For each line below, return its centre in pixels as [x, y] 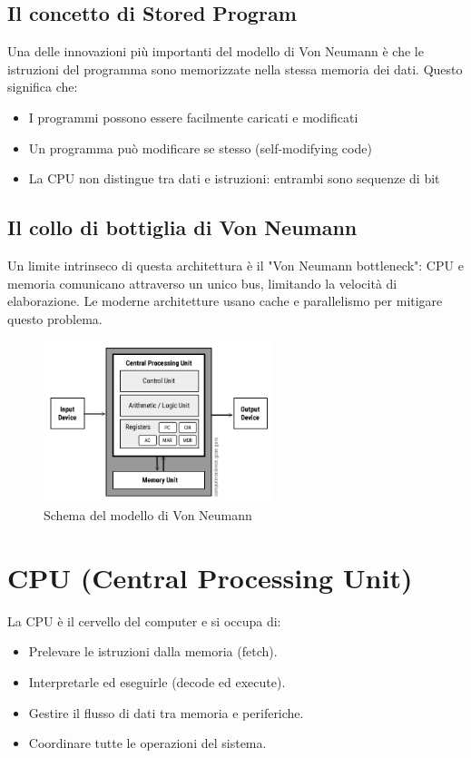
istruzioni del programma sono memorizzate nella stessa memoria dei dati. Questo [235, 69]
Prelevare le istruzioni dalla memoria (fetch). [153, 651]
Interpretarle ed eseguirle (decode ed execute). [157, 681]
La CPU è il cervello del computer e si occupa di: [144, 620]
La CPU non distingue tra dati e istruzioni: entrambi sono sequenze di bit [234, 178]
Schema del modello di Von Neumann [148, 515]
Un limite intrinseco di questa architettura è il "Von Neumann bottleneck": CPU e [235, 265]
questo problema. [55, 318]
